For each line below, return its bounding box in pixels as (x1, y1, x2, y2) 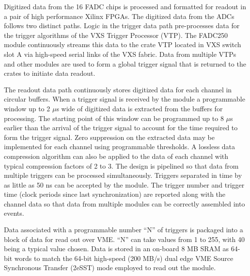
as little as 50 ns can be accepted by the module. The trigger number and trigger (4, 179, 245, 190)
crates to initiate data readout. (4, 68, 95, 78)
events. (4, 208, 24, 218)
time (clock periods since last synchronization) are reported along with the (4, 189, 226, 199)
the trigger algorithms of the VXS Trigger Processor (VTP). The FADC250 (4, 30, 228, 40)
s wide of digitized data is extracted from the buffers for (56, 103, 223, 113)
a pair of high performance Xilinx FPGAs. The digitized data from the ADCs (4, 11, 234, 21)
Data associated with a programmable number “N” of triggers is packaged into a (4, 224, 243, 235)
